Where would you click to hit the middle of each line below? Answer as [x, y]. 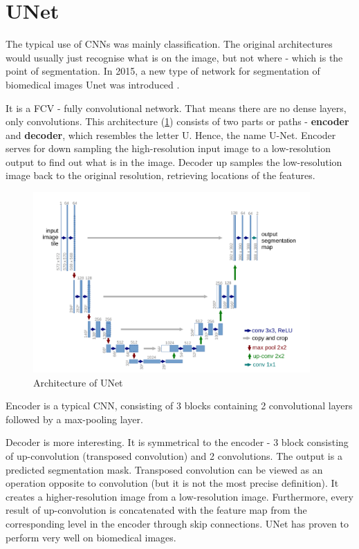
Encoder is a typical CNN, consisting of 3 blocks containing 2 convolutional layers [179, 406]
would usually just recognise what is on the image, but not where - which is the [174, 57]
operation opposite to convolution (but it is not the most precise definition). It [172, 483]
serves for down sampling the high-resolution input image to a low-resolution [168, 148]
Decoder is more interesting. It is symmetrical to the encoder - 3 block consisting [177, 442]
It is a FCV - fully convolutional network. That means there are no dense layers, [176, 108]
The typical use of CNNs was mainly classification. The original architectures [169, 44]
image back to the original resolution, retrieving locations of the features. [160, 175]
